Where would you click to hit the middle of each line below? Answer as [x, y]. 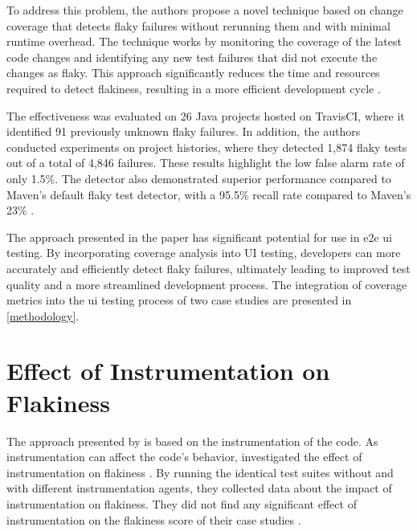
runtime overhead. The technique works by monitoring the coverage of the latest [204, 41]
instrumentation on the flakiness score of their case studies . [154, 519]
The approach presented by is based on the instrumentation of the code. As [192, 441]
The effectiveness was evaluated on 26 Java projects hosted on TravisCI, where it [206, 115]
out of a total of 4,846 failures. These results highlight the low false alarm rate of [206, 163]
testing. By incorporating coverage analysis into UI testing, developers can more [204, 253]
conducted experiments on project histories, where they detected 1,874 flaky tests [207, 147]
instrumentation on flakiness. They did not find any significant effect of [182, 503]
